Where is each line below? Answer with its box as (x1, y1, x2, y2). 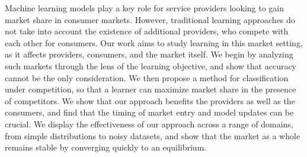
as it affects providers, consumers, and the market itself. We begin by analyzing (5, 48, 293, 60)
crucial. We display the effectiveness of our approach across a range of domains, (5, 117, 293, 130)
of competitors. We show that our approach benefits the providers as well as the (5, 94, 295, 107)
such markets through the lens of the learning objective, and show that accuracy (5, 59, 297, 72)
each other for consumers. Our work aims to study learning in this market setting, (5, 36, 303, 49)
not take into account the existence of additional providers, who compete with (5, 25, 289, 37)
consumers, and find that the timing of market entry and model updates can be (5, 106, 294, 118)
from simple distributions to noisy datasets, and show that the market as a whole (5, 129, 300, 142)
